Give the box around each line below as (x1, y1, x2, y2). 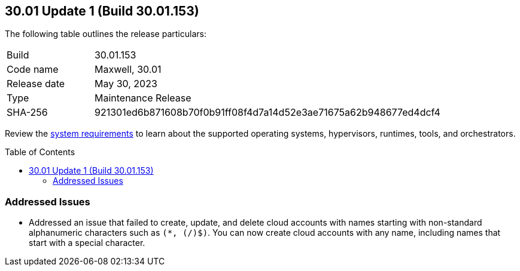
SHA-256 (7, 106, 48, 119)
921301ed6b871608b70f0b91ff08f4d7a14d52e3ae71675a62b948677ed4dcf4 (94, 106, 440, 119)
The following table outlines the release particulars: (5, 29, 206, 39)
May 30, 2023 (94, 78, 157, 90)
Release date (7, 78, 65, 90)
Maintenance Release (94, 92, 191, 104)
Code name (7, 63, 59, 76)
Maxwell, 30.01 (94, 63, 162, 76)
